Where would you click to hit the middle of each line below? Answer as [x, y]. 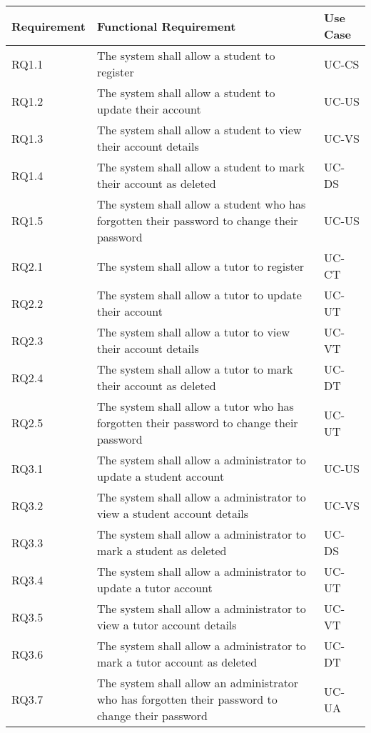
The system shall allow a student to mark [200, 167]
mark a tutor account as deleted [177, 662]
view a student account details [173, 513]
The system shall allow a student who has [201, 204]
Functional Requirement [166, 26]
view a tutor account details [167, 625]
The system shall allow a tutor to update [199, 295]
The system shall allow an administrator [198, 683]
